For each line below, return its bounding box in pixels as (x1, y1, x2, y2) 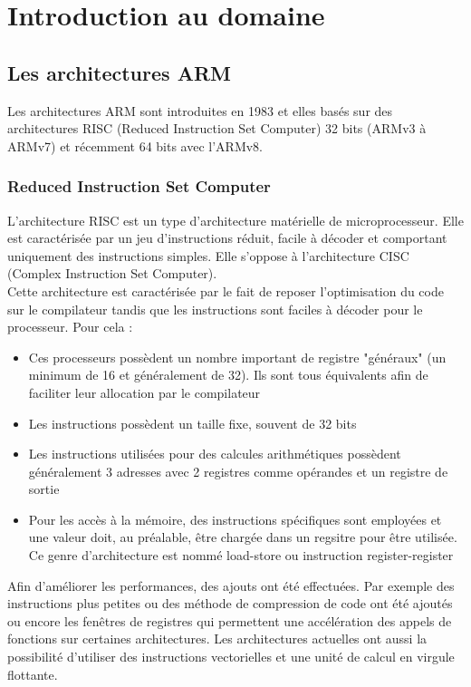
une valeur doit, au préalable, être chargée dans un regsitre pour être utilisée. (28, 527, 457, 547)
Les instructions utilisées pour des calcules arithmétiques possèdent (28, 444, 401, 463)
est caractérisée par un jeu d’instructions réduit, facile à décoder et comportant (7, 228, 447, 247)
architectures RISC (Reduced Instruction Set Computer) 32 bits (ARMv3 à (7, 119, 427, 138)
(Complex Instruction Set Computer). (7, 264, 217, 283)
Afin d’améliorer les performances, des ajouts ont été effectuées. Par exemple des (7, 576, 455, 595)
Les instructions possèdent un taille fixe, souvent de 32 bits (28, 413, 357, 432)
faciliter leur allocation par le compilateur (28, 382, 261, 402)
